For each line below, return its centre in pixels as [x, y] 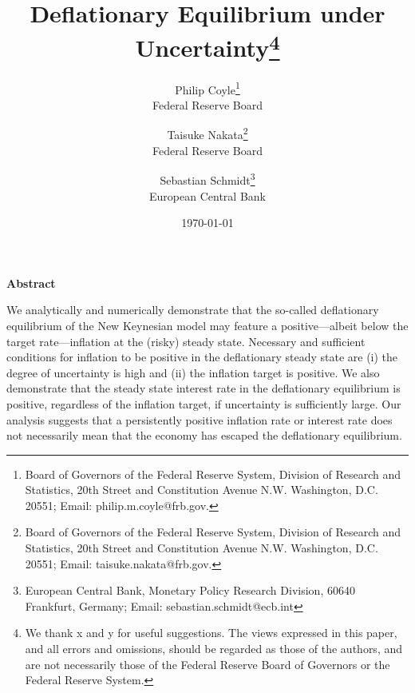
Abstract [31, 283]
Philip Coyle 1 [207, 88]
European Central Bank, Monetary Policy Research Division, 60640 [190, 590]
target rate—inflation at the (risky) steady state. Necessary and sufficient [186, 341]
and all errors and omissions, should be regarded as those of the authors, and [214, 649]
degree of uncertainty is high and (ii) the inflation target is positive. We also [193, 372]
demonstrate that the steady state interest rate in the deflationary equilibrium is [204, 388]
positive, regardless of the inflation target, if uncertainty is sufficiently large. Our [204, 403]
